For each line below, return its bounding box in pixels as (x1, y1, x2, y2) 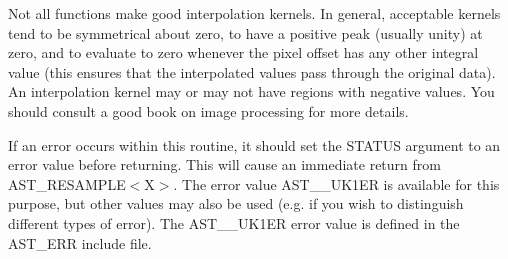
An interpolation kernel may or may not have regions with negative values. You (8, 81, 495, 102)
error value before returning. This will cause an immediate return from (8, 154, 441, 175)
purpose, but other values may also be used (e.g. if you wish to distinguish (8, 193, 464, 214)
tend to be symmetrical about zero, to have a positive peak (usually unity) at (8, 22, 483, 43)
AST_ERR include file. (8, 232, 152, 253)
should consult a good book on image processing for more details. (8, 100, 409, 121)
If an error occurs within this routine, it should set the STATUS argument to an (8, 134, 501, 155)
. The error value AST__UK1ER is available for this (173, 173, 500, 194)
